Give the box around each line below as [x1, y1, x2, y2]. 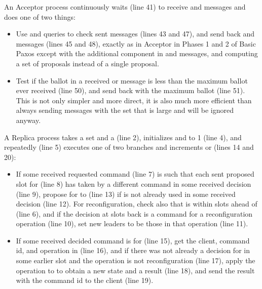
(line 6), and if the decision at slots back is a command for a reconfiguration [16, 208, 253, 219]
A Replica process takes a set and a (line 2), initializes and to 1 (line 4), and [4, 132, 242, 142]
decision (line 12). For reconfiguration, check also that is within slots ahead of [16, 198, 257, 209]
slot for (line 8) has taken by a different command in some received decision [16, 178, 251, 189]
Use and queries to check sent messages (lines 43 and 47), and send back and [16, 28, 255, 39]
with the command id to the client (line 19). [16, 275, 154, 285]
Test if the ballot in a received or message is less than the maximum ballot [16, 75, 248, 86]
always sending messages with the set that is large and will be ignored [16, 105, 234, 115]
